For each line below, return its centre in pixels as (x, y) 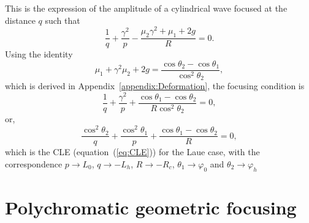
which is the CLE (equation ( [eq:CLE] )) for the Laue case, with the (132, 152)
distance (20, 20)
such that (63, 20)
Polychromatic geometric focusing (151, 207)
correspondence (34, 163)
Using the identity (39, 54)
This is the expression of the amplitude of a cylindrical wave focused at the (146, 8)
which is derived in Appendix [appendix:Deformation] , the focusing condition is (155, 86)
